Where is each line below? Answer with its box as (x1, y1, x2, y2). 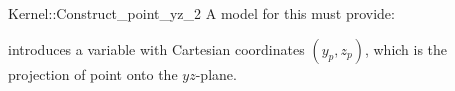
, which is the (364, 38, 448, 59)
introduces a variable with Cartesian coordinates (8, 38, 305, 59)
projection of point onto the (8, 63, 178, 84)
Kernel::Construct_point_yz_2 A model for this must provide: (8, 3, 395, 23)
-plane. (195, 63, 237, 84)
